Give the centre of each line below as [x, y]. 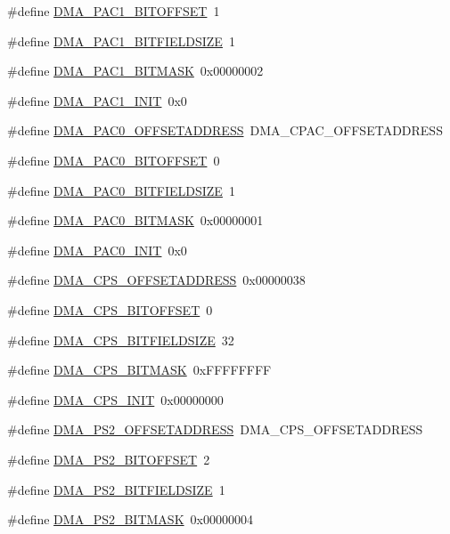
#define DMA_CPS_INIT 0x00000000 [115, 399]
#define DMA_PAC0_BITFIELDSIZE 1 [121, 190]
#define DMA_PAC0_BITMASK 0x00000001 [135, 220]
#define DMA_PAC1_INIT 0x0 [97, 100]
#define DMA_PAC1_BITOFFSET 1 [114, 11]
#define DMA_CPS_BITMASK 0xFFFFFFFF [139, 370]
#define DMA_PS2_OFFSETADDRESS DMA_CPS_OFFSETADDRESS [215, 429]
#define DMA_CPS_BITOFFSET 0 [110, 309]
